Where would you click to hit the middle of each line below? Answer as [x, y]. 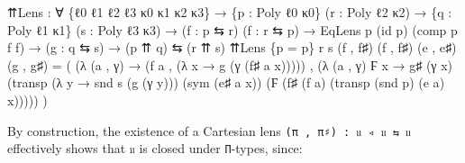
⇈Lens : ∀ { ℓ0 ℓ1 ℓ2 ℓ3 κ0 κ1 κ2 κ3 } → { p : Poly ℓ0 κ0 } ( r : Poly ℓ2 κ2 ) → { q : [230, 12]
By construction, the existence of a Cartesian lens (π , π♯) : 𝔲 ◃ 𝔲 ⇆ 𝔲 [209, 130]
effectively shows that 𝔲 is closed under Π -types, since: [155, 148]
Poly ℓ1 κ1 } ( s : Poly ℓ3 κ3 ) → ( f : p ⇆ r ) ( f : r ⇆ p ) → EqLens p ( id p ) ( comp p [232, 29]
